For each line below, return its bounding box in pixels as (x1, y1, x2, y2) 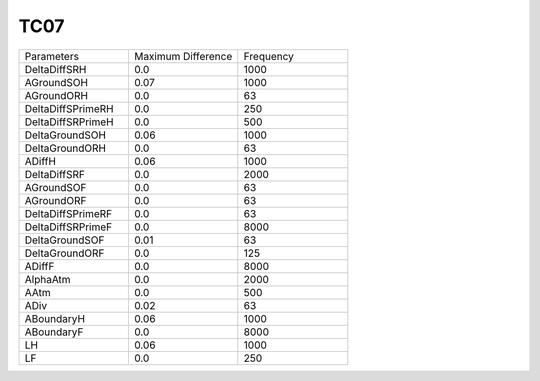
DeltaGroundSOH (24, 128, 107, 142)
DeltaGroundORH (24, 141, 107, 155)
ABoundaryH (24, 311, 85, 325)
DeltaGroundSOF (24, 233, 105, 247)
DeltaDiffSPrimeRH (24, 101, 114, 115)
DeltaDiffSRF (24, 167, 85, 181)
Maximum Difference (133, 49, 233, 63)
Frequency (243, 49, 295, 63)
